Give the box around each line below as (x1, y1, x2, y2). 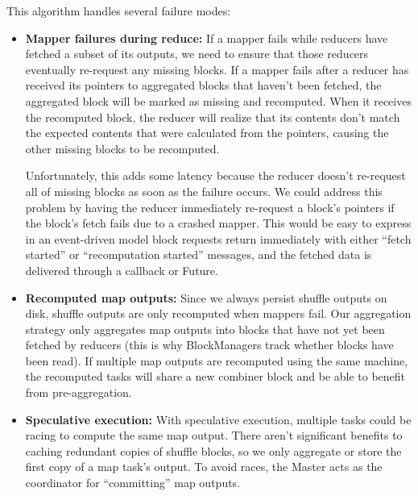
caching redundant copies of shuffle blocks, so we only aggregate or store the (25, 442, 402, 459)
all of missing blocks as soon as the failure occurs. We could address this (25, 182, 383, 199)
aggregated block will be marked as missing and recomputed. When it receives (25, 92, 412, 109)
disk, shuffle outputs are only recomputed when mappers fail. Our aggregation (25, 305, 412, 322)
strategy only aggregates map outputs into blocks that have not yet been (25, 320, 385, 337)
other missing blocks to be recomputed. (25, 140, 220, 156)
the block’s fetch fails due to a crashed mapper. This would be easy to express (25, 215, 412, 231)
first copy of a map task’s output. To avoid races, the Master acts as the (25, 458, 383, 475)
